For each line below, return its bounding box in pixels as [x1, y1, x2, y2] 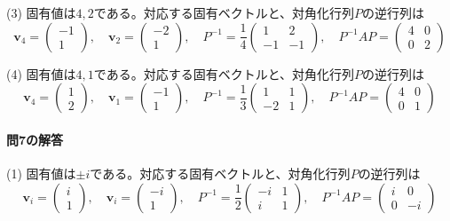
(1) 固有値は [6, 163, 76, 182]
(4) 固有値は [6, 64, 76, 83]
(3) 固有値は [6, 4, 76, 21]
